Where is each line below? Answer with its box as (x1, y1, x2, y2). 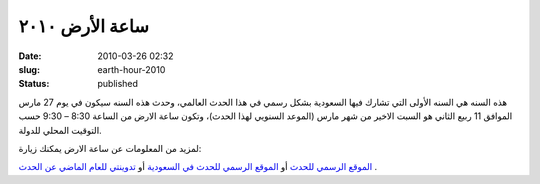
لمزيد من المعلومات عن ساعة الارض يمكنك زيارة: (18, 142, 202, 154)
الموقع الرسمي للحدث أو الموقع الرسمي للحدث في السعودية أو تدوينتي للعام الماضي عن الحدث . (18, 161, 378, 173)
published (97, 78, 139, 90)
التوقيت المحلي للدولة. (18, 124, 102, 136)
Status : (18, 78, 50, 90)
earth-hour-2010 (97, 63, 166, 75)
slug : (18, 63, 40, 75)
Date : (18, 50, 42, 62)
